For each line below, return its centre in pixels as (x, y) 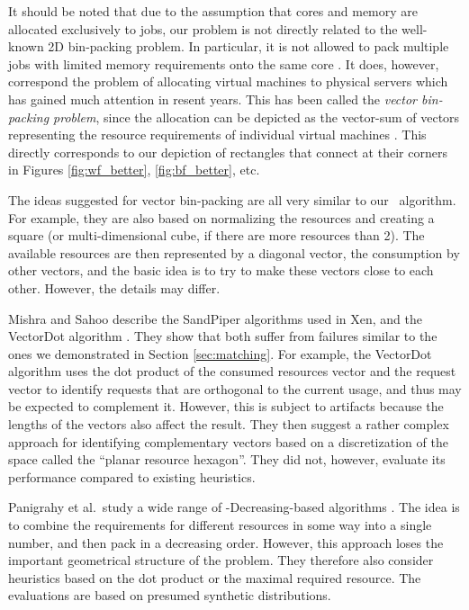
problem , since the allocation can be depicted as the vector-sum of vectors (257, 117)
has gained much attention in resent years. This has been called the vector (213, 99)
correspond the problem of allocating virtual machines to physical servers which (228, 81)
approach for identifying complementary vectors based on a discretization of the (228, 441)
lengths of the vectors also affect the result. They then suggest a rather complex (229, 424)
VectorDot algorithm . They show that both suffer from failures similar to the (223, 336)
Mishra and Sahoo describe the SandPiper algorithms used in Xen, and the (216, 318)
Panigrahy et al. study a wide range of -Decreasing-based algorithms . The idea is (234, 507)
